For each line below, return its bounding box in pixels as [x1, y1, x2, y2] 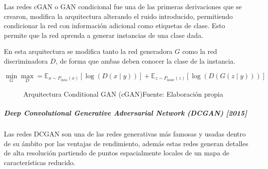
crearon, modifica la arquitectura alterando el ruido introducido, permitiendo [4, 11, 233, 21]
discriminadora [4, 55, 48, 66]
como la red [182, 46, 217, 56]
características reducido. [4, 157, 76, 167]
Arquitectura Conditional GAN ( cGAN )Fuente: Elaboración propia [23, 88, 223, 99]
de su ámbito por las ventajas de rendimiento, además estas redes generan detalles [4, 138, 249, 148]
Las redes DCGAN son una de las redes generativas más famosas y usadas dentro [4, 128, 246, 138]
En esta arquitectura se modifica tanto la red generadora [4, 46, 173, 56]
